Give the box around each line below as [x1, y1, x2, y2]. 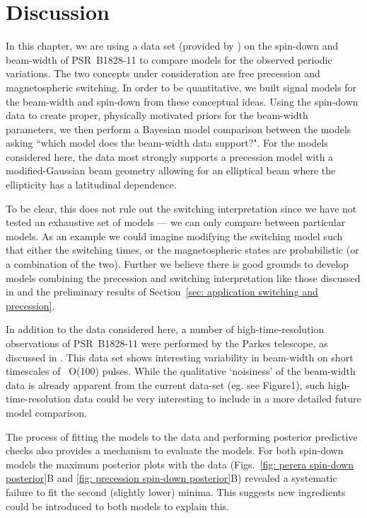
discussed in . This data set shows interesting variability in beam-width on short [6, 349, 354, 364]
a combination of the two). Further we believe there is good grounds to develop [6, 257, 349, 271]
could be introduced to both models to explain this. [6, 498, 230, 513]
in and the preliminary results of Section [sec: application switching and [6, 284, 318, 299]
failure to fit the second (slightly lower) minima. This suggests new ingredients [6, 484, 346, 499]
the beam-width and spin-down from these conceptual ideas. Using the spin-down [6, 94, 359, 108]
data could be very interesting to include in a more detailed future [74, 391, 361, 406]
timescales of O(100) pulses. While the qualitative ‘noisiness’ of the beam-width [6, 364, 356, 378]
